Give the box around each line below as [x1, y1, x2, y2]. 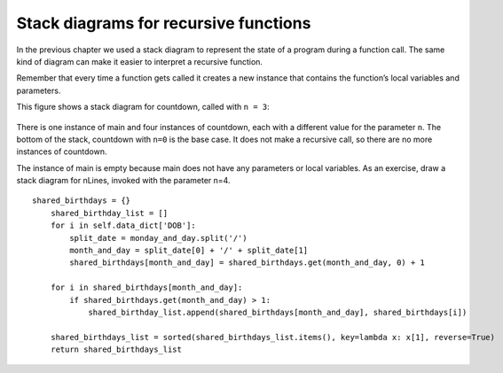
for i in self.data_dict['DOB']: [50, 221, 197, 230]
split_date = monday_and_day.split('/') [69, 233, 248, 243]
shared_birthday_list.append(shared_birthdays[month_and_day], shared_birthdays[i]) [88, 307, 468, 317]
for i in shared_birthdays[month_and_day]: [50, 283, 243, 292]
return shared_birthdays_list [50, 345, 182, 354]
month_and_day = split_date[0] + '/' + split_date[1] [69, 245, 309, 256]
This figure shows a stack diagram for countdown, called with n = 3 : [16, 102, 270, 113]
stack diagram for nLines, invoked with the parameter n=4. [16, 175, 231, 186]
